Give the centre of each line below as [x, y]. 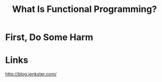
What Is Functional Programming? [85, 9]
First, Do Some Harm [49, 37]
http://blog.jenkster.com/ [31, 74]
